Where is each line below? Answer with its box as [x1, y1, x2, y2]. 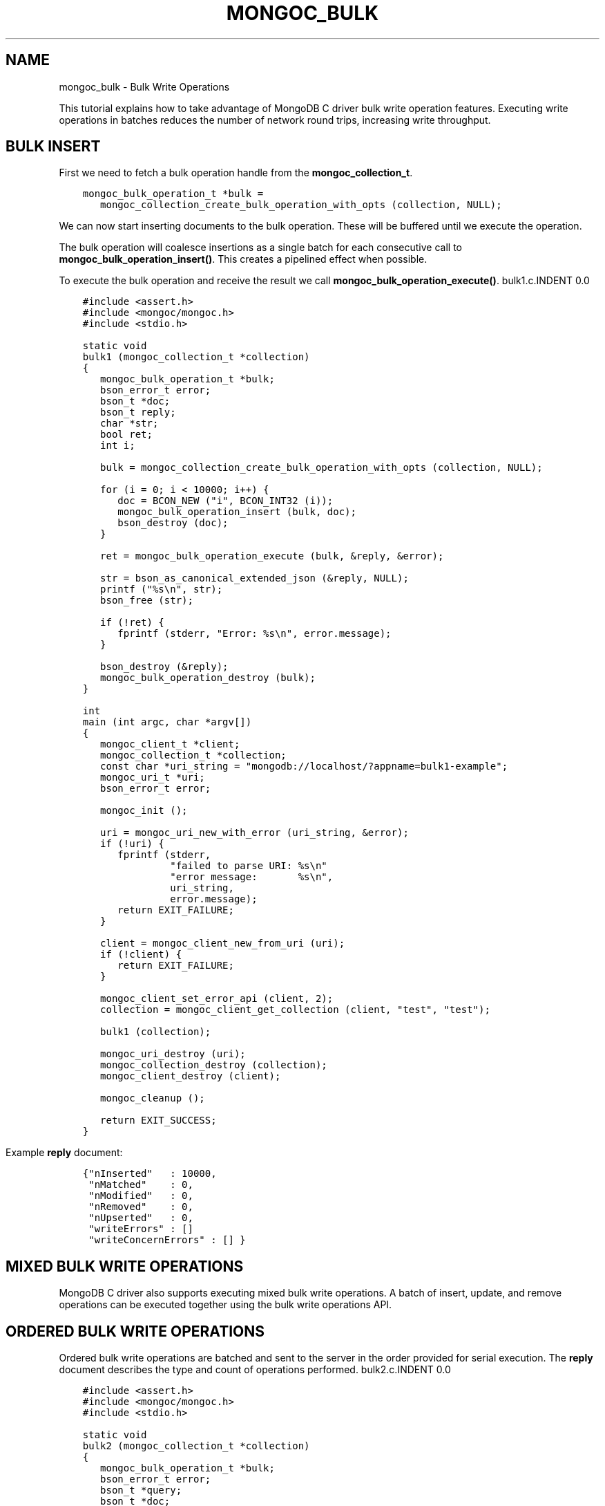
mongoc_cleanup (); [100, 1093, 205, 1104]
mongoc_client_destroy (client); [100, 1070, 281, 1082]
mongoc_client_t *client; [100, 738, 240, 750]
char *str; [100, 418, 159, 429]
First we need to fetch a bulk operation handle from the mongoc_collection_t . [59, 167, 413, 179]
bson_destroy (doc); [117, 517, 229, 529]
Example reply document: [6, 1146, 123, 1159]
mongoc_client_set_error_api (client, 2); [100, 993, 334, 1005]
